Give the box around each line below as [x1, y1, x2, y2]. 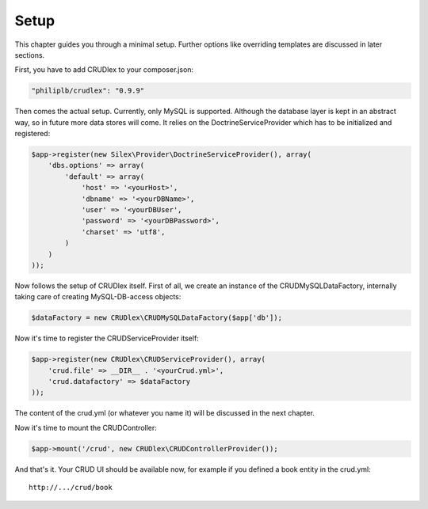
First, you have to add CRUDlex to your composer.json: [14, 65, 194, 74]
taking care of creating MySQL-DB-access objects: [14, 292, 182, 302]
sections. [14, 50, 45, 59]
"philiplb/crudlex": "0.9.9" [31, 86, 145, 95]
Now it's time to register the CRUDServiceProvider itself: [14, 333, 200, 344]
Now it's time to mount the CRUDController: [14, 423, 158, 432]
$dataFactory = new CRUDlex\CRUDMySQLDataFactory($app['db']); [31, 313, 283, 322]
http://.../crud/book [29, 483, 113, 492]
